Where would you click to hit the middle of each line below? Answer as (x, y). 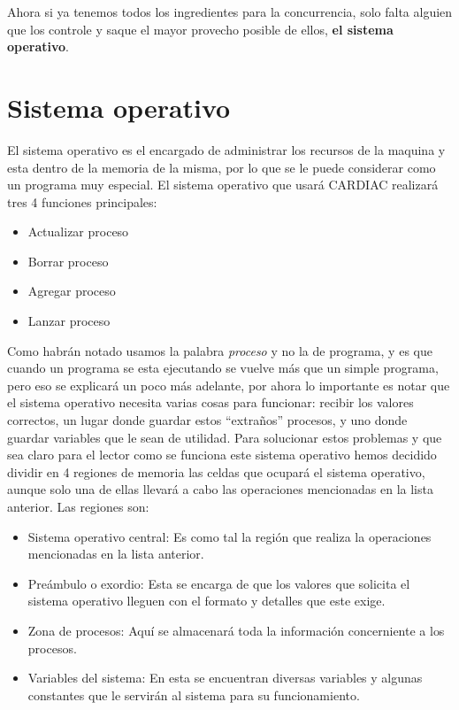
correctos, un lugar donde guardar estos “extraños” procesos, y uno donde (207, 420)
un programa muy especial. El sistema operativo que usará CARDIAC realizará (223, 185)
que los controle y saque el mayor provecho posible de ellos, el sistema (200, 29)
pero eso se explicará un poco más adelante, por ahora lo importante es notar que (229, 385)
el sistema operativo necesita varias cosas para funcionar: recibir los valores (210, 402)
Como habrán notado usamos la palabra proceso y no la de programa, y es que (220, 350)
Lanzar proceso (69, 321)
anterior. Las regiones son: (78, 506)
